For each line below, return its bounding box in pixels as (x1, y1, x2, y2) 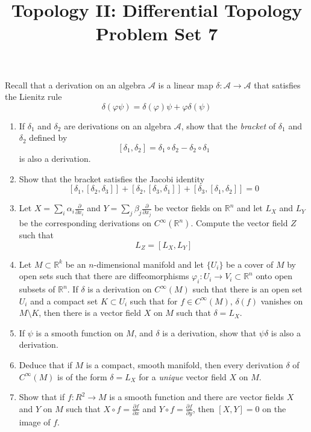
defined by (29, 131, 68, 144)
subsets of (19, 283, 55, 295)
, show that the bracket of (181, 119, 276, 132)
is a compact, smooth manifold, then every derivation (86, 359, 283, 371)
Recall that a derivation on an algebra (5, 78, 146, 91)
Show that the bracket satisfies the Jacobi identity (19, 172, 205, 185)
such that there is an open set (192, 283, 303, 295)
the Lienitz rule (5, 90, 62, 103)
